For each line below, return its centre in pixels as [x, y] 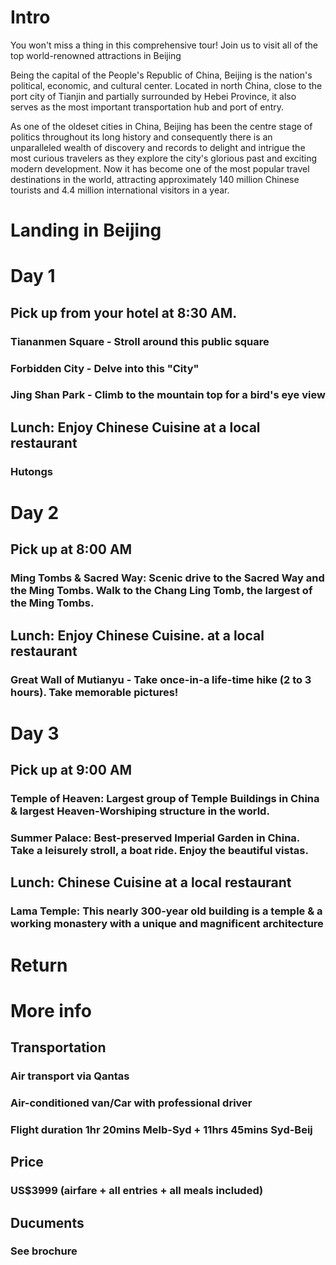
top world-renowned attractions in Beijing [96, 55]
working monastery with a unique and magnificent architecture [167, 924]
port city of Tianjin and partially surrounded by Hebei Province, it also [153, 96]
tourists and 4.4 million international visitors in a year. [120, 190]
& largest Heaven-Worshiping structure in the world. [140, 811]
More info [51, 1010]
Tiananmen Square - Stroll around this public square [140, 341]
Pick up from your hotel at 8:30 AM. [124, 312]
